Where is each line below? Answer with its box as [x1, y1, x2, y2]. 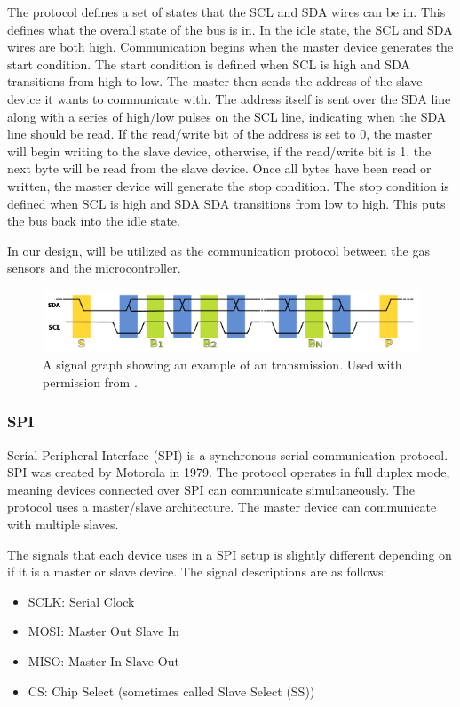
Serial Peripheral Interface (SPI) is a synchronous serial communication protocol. [7, 445, 448, 464]
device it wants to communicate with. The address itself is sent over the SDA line [7, 89, 451, 107]
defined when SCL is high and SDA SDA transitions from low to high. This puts [7, 194, 446, 212]
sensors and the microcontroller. [7, 258, 181, 277]
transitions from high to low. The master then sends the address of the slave [7, 72, 423, 91]
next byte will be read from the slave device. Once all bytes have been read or [7, 159, 432, 178]
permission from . [43, 372, 138, 391]
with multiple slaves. [7, 514, 119, 533]
